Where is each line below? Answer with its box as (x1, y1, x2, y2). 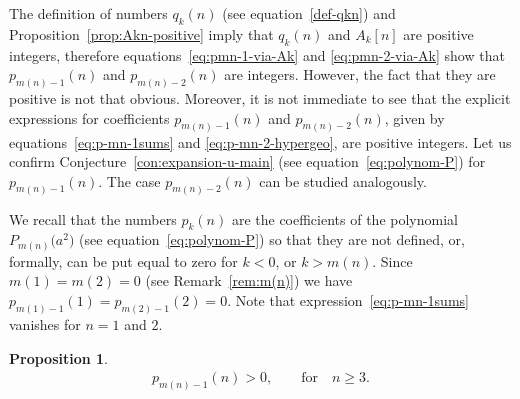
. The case (98, 170, 161, 191)
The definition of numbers (9, 3, 168, 23)
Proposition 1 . (9, 347, 108, 368)
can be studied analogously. (259, 170, 427, 191)
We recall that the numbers (9, 208, 177, 229)
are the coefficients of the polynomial (231, 208, 458, 229)
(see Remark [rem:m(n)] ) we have (145, 270, 353, 291)
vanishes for (9, 313, 81, 334)
